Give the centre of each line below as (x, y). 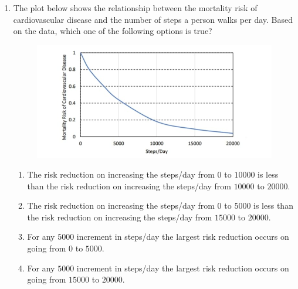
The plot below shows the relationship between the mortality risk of (135, 8)
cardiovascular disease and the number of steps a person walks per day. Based (153, 19)
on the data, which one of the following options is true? (113, 31)
